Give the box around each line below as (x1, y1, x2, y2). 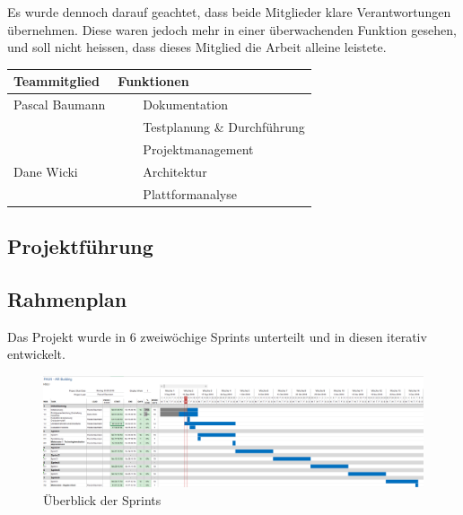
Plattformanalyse (143, 184, 237, 203)
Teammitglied (13, 72, 100, 91)
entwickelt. (7, 345, 66, 363)
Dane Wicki (13, 161, 78, 180)
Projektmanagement (143, 139, 254, 158)
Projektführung (7, 231, 153, 259)
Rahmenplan (7, 284, 127, 312)
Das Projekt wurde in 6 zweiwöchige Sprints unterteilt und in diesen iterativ (7, 327, 427, 345)
